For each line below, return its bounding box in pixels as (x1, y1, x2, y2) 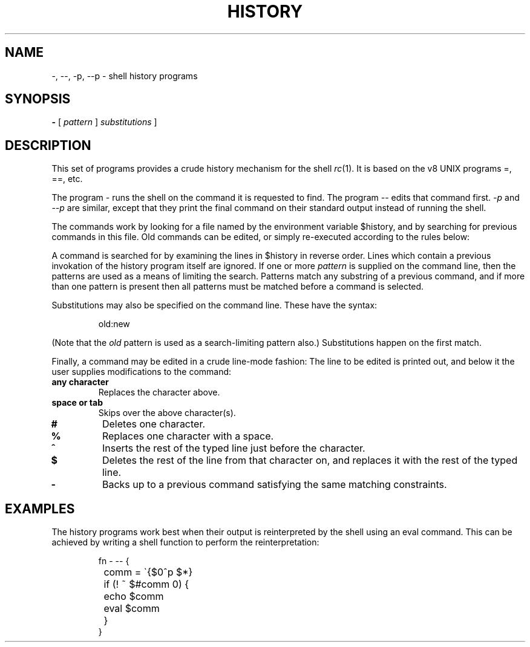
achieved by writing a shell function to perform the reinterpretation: (51, 537, 319, 548)
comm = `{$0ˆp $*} (103, 566, 193, 579)
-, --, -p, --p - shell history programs (51, 70, 198, 81)
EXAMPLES (5, 501, 75, 516)
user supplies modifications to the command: (51, 366, 232, 377)
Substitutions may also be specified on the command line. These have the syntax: (51, 300, 378, 311)
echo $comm (103, 590, 164, 603)
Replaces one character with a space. (102, 430, 274, 443)
